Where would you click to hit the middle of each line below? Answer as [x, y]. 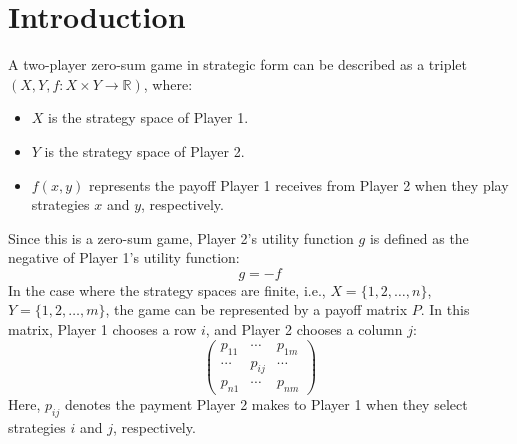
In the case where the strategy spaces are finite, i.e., [167, 289]
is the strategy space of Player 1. [148, 117]
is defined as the [419, 237]
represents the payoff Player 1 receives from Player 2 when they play [298, 184]
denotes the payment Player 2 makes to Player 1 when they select [266, 404]
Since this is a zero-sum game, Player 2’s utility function [181, 237]
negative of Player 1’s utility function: [124, 257]
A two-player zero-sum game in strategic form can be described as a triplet [237, 64]
